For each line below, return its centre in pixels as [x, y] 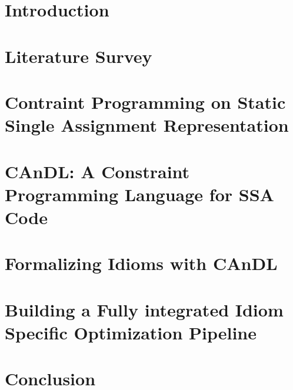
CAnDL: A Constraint [97, 171]
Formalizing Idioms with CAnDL [141, 263]
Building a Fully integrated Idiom [144, 309]
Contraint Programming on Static [145, 101]
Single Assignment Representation [147, 125]
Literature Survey [79, 56]
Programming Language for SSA [139, 194]
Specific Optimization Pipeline [131, 332]
